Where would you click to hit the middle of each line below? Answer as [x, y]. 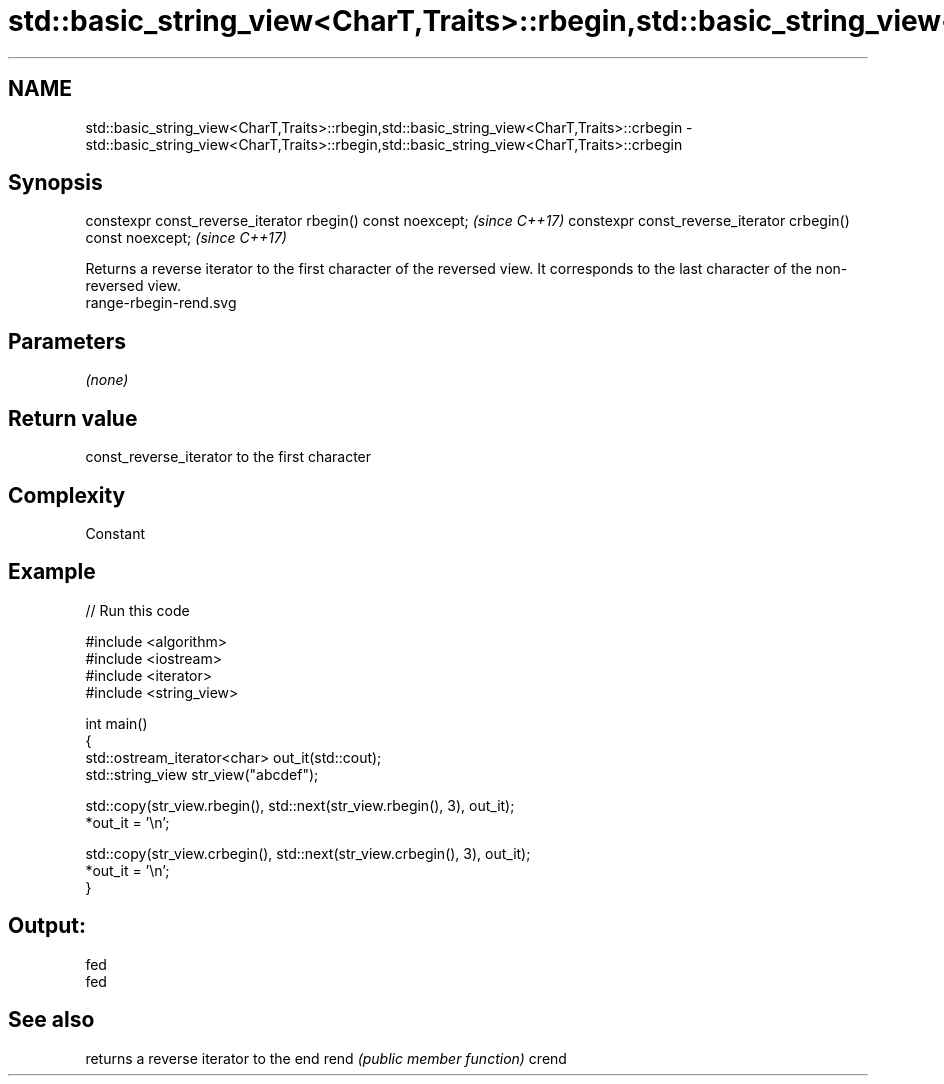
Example [52, 572]
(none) [107, 380]
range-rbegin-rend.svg [161, 303]
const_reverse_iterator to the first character [228, 457]
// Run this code [137, 610]
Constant [115, 533]
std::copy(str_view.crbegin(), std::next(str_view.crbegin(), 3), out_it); [308, 853]
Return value [73, 418]
